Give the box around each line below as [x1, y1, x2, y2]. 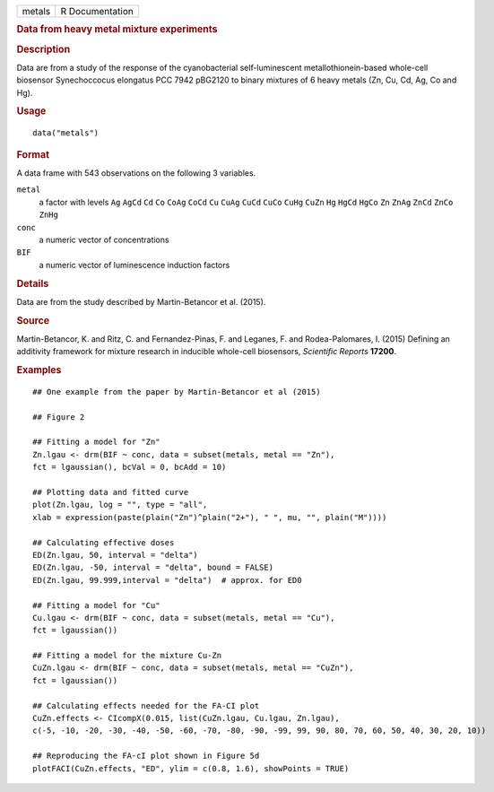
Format [16, 148, 49, 161]
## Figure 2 [32, 412, 85, 422]
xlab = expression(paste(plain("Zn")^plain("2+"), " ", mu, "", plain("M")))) [32, 512, 387, 522]
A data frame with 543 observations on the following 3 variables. [16, 168, 256, 178]
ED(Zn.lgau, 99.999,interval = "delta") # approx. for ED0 [32, 575, 302, 585]
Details [16, 277, 49, 290]
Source [16, 314, 50, 326]
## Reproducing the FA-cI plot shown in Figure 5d [32, 751, 260, 762]
